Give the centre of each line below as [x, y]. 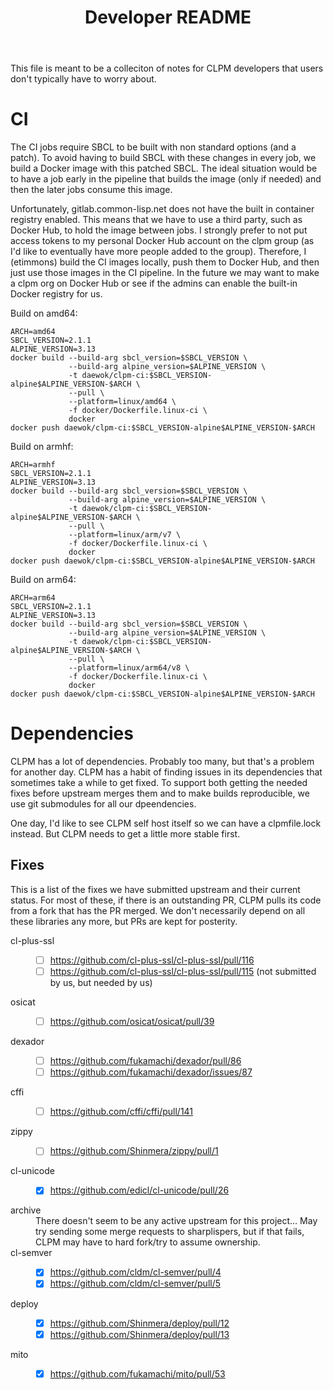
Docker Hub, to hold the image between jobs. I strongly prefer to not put [159, 230]
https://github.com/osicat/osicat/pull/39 [132, 1021]
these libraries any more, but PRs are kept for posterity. [124, 921]
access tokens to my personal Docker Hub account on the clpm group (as [162, 241]
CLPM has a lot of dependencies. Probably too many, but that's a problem [162, 762]
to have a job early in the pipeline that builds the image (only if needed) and [166, 179]
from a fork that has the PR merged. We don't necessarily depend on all [158, 910]
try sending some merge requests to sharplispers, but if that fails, [170, 1232]
